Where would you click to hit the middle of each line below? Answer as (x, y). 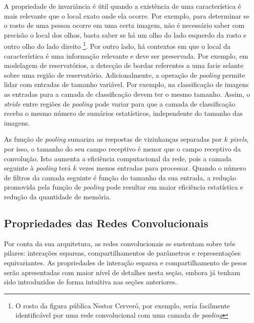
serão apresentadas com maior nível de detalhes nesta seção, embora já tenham (122, 272)
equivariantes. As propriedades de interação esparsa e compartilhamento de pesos (126, 262)
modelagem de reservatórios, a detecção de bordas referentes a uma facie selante (124, 65)
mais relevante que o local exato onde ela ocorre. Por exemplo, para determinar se (127, 15)
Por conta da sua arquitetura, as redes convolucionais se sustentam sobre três (120, 243)
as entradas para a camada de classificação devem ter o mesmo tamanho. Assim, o (127, 94)
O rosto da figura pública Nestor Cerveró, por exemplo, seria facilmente (123, 305)
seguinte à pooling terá (37, 168)
